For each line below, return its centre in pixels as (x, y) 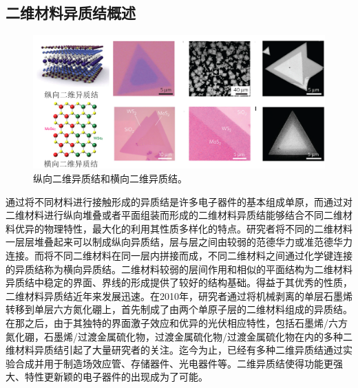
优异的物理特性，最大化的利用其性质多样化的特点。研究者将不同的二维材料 (183, 228)
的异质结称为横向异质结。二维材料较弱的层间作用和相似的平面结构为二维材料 (179, 269)
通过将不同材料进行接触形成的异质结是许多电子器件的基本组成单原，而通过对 (179, 201)
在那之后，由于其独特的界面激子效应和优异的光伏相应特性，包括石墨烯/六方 (177, 322)
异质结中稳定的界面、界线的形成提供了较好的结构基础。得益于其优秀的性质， (179, 282)
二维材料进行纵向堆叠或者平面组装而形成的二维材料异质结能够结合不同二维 (174, 215)
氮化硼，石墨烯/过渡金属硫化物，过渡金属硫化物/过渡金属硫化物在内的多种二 (179, 336)
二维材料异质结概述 (71, 13)
